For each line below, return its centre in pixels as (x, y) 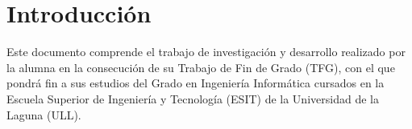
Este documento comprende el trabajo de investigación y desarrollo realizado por (206, 52)
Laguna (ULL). (44, 114)
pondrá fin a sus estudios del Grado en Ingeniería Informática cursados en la (196, 83)
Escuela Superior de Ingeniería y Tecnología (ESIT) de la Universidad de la (193, 98)
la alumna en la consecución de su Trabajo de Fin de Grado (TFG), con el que (201, 67)
